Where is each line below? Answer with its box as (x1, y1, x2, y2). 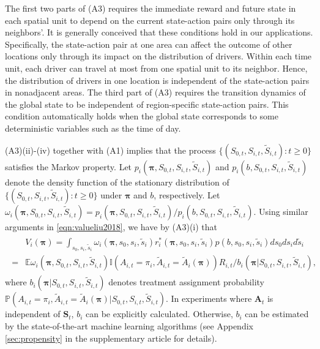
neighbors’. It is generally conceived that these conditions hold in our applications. (5, 26, 313, 39)
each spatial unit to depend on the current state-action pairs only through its (5, 13, 295, 26)
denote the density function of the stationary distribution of (5, 175, 229, 188)
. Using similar (253, 205, 308, 218)
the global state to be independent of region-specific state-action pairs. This (5, 97, 289, 110)
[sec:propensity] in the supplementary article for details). (5, 331, 217, 344)
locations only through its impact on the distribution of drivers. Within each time (5, 50, 312, 62)
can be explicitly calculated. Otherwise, (86, 307, 233, 320)
